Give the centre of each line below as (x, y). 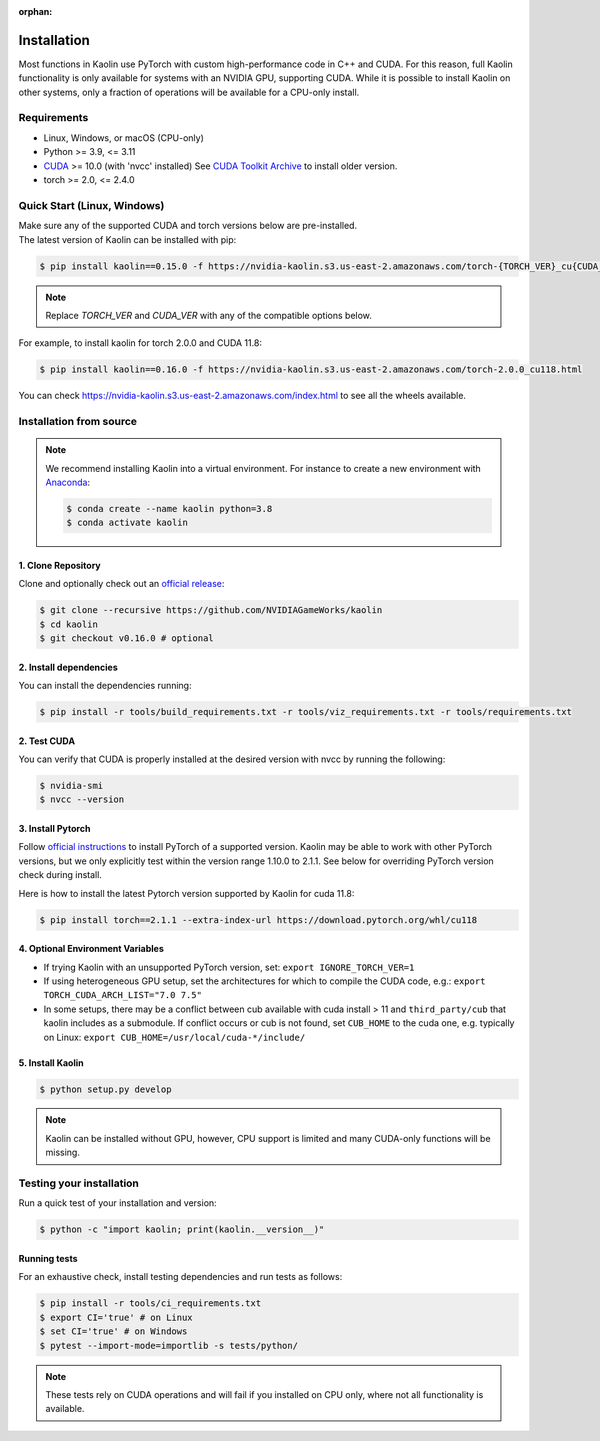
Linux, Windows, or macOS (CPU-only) (124, 137)
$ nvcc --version (82, 799)
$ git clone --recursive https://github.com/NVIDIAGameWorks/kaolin (211, 610)
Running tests (48, 1258)
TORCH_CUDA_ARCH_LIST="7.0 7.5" (122, 995)
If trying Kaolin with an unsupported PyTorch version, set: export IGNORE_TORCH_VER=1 (229, 967)
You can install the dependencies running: (105, 686)
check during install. (60, 875)
